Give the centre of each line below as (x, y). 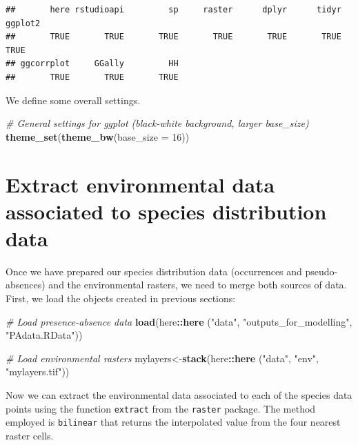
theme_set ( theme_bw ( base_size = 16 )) (98, 136)
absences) (26, 285)
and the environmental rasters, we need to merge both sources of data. (198, 285)
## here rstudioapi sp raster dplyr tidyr (173, 10)
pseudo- (321, 271)
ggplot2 (23, 23)
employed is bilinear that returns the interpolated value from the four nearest (173, 422)
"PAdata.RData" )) (44, 335)
